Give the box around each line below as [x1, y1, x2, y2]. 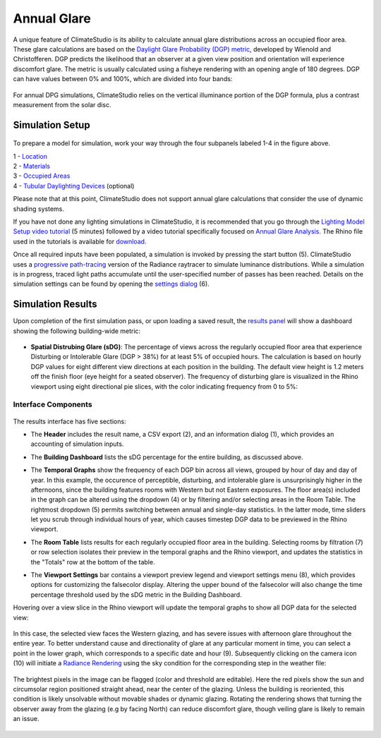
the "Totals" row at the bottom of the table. [30, 557, 155, 566]
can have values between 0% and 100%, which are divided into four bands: [13, 75, 233, 83]
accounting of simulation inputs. [30, 440, 124, 448]
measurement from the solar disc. [13, 100, 111, 109]
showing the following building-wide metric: [13, 327, 141, 335]
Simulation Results [13, 298, 98, 310]
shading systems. [13, 205, 65, 213]
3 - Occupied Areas [13, 171, 71, 180]
